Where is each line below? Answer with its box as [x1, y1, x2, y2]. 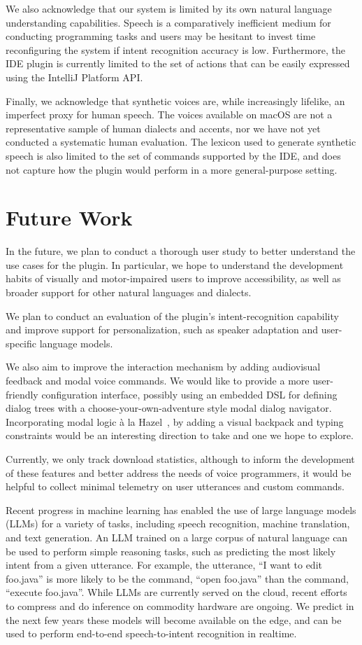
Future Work [6, 203, 133, 232]
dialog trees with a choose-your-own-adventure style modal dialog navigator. [6, 401, 332, 415]
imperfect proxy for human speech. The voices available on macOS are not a [6, 107, 333, 122]
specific [6, 335, 37, 350]
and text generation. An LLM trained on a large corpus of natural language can [6, 529, 348, 544]
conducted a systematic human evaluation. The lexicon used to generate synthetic [6, 134, 356, 149]
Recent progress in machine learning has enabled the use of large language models [6, 502, 356, 517]
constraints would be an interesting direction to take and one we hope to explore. [6, 428, 354, 443]
